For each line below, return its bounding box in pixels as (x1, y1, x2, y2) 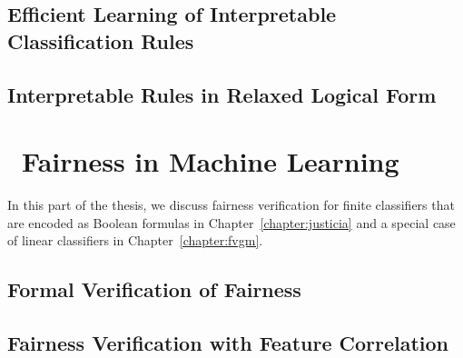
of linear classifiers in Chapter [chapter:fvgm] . (7, 231, 263, 250)
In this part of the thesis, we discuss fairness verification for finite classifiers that (7, 195, 455, 214)
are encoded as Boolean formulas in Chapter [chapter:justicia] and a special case (7, 213, 456, 232)
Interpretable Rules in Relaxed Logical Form (7, 80, 437, 108)
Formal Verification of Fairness (7, 275, 301, 303)
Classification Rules (7, 26, 194, 55)
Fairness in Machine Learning (22, 143, 399, 180)
